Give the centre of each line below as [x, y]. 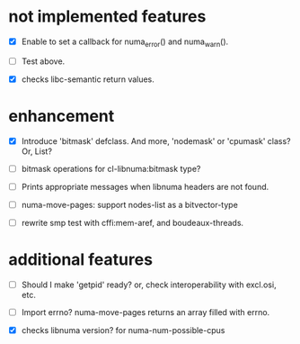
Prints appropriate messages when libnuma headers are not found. [145, 186]
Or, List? [37, 151]
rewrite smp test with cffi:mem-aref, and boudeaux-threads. [132, 223]
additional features [81, 260]
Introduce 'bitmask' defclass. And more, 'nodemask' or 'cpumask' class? [156, 140]
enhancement [62, 117]
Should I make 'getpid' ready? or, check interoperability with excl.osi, [149, 285]
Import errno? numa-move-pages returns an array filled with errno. [146, 312]
